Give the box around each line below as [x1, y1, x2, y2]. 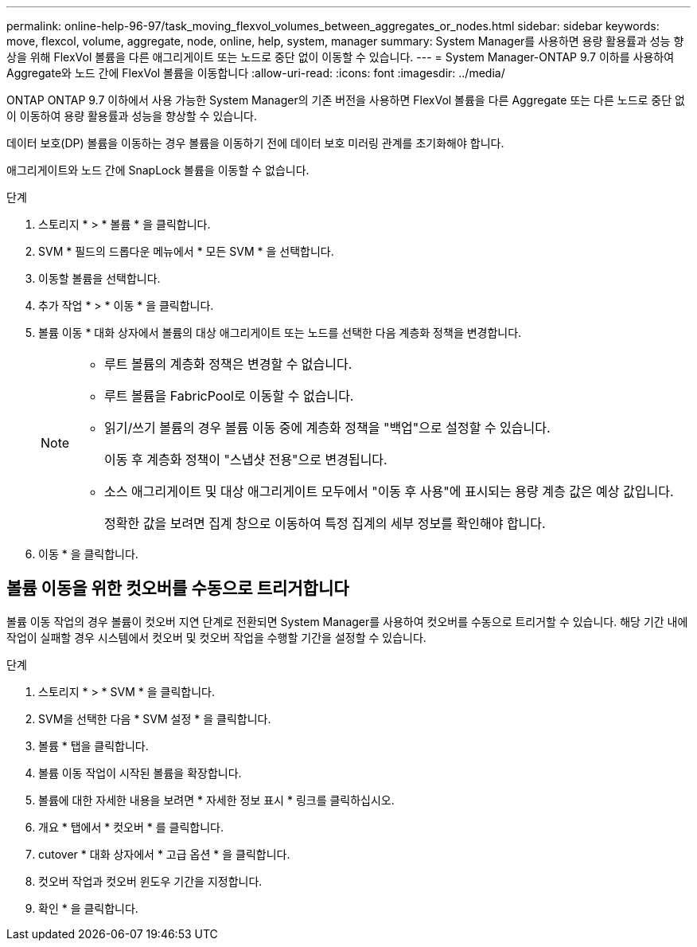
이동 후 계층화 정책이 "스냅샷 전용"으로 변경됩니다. [104, 452, 387, 468]
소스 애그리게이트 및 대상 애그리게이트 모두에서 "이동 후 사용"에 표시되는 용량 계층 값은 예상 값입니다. [104, 483, 674, 499]
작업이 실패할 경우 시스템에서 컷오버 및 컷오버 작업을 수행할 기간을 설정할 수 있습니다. [6, 630, 426, 644]
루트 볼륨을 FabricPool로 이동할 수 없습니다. [104, 388, 354, 404]
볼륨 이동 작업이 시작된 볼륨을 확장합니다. [38, 765, 242, 780]
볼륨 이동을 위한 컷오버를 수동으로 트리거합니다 [6, 578, 349, 599]
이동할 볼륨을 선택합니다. [38, 272, 161, 285]
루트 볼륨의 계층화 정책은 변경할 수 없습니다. [104, 356, 352, 372]
